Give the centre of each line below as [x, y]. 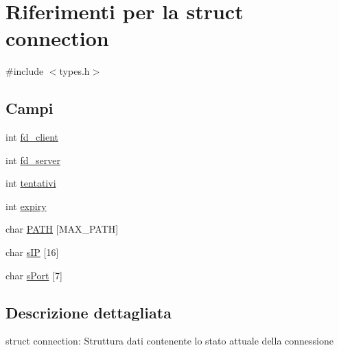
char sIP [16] [32, 252]
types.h [74, 71]
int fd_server [33, 160]
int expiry [26, 206]
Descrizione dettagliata [89, 312]
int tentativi [31, 183]
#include [25, 71]
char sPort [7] [34, 275]
